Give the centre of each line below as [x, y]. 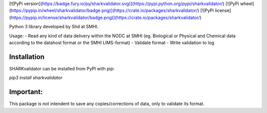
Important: [26, 92]
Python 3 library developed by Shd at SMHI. [54, 27]
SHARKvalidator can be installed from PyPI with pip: [62, 68]
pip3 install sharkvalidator [36, 78]
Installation [27, 57]
